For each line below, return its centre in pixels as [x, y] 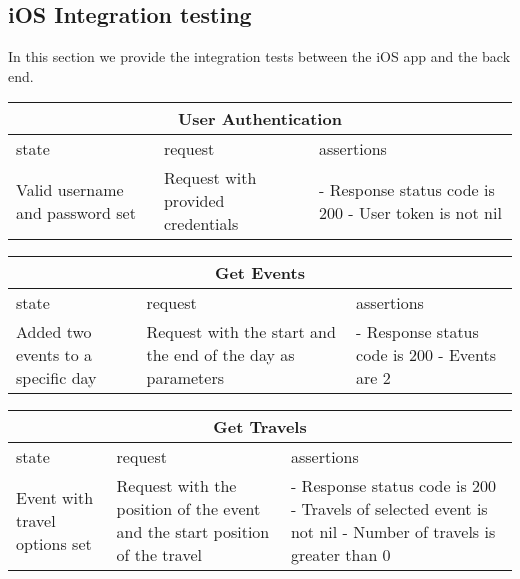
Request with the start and [241, 332]
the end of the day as [220, 355]
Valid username [70, 189]
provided [194, 201]
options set [54, 543]
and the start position [193, 532]
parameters [185, 378]
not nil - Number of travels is [393, 532]
